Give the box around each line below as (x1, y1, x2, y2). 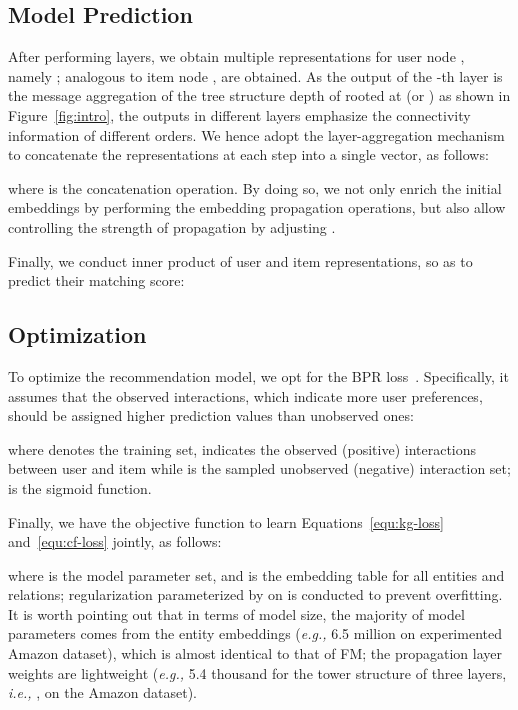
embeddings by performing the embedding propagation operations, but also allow (8, 197, 506, 218)
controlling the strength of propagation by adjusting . (8, 216, 336, 237)
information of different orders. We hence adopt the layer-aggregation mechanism (8, 124, 505, 145)
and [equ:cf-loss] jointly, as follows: (8, 531, 222, 552)
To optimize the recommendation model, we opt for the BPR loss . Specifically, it (8, 365, 509, 386)
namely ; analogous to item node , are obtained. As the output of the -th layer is (8, 65, 503, 86)
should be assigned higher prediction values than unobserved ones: (8, 405, 414, 426)
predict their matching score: (8, 270, 185, 291)
